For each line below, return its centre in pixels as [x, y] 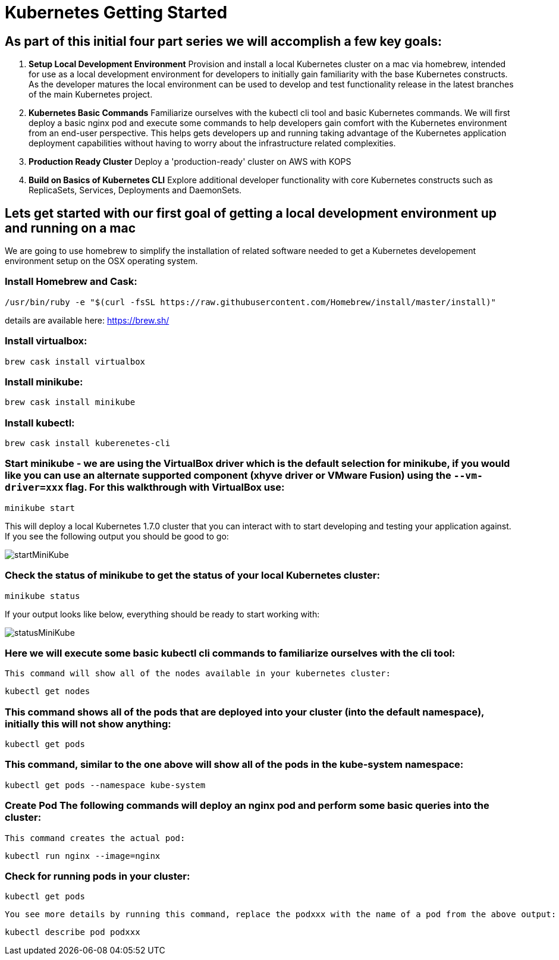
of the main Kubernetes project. [91, 95]
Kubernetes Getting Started [116, 12]
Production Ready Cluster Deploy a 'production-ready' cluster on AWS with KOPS [190, 162]
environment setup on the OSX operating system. [101, 261]
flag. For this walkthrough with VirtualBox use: [175, 487]
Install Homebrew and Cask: [71, 282]
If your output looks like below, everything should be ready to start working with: [162, 614]
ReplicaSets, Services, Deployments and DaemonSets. [135, 190]
